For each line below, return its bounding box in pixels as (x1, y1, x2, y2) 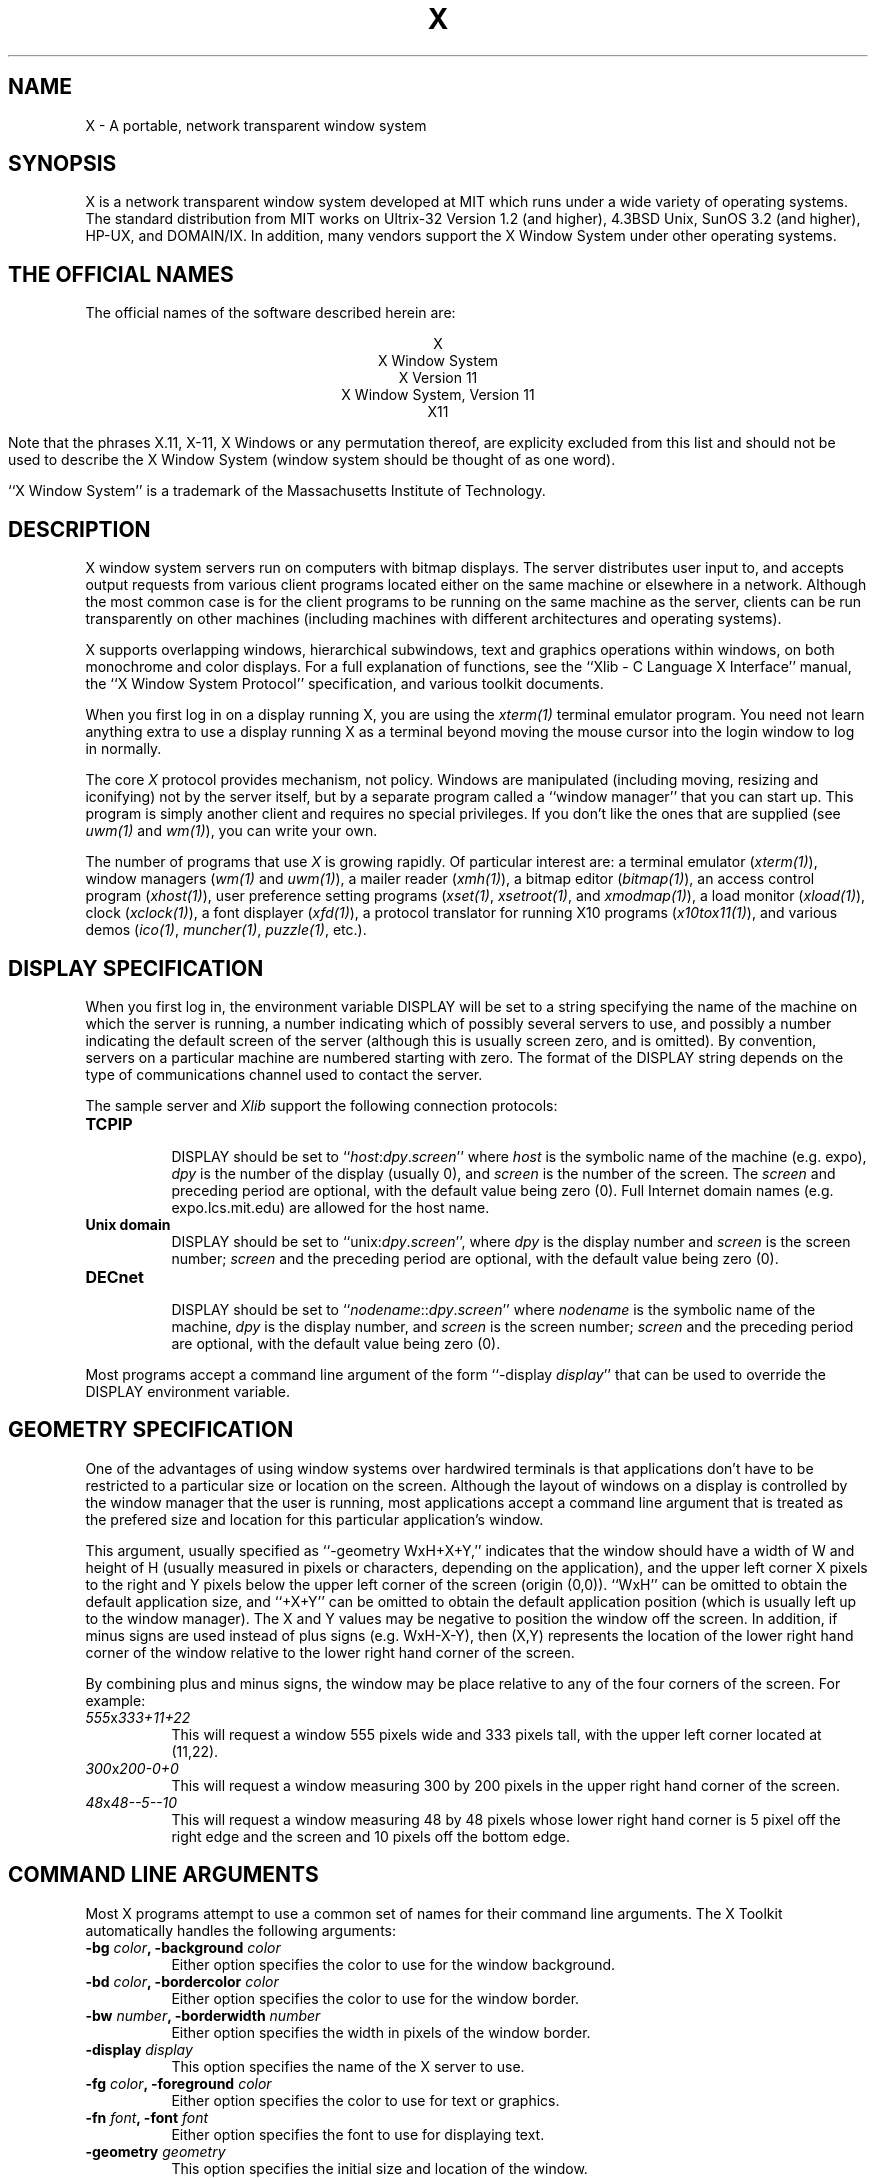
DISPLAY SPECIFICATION (8, 955, 264, 981)
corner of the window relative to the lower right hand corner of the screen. (85, 1643, 575, 1661)
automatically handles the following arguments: (85, 1921, 396, 1939)
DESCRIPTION (8, 516, 151, 542)
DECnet (85, 1266, 144, 1287)
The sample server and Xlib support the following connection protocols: (85, 1096, 558, 1114)
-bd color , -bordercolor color (85, 1972, 279, 1990)
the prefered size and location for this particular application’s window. (85, 1510, 544, 1528)
